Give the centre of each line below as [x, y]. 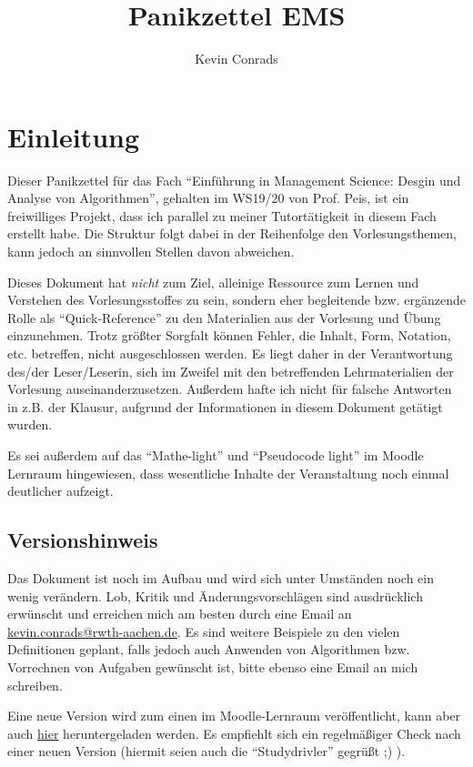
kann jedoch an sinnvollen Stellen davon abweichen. [151, 252]
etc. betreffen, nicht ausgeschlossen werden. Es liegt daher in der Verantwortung [230, 353]
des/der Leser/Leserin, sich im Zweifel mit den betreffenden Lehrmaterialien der [231, 371]
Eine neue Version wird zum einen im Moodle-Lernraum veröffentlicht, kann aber [234, 716]
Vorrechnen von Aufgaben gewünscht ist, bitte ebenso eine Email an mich [213, 666]
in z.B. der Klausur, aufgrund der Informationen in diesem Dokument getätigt [225, 406]
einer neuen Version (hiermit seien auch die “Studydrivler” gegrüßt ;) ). [206, 751]
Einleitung [74, 136]
